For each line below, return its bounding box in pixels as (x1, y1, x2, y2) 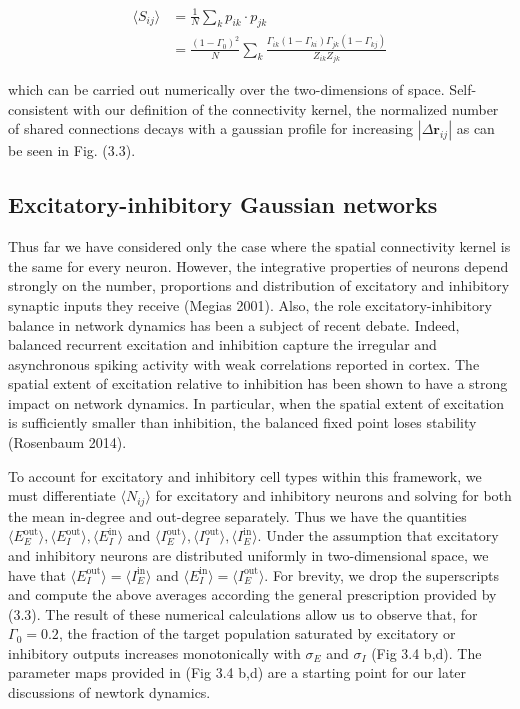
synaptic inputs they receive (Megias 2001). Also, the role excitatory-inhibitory (8, 294, 492, 315)
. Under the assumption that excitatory (257, 525, 499, 546)
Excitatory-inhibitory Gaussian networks (8, 189, 438, 220)
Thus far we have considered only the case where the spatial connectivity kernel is (8, 236, 511, 257)
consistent (8, 98, 69, 119)
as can (456, 118, 495, 139)
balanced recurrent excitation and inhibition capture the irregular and (8, 334, 437, 355)
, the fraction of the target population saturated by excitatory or (58, 623, 456, 644)
